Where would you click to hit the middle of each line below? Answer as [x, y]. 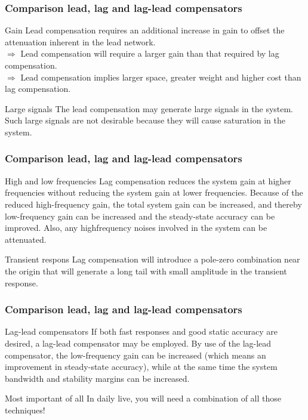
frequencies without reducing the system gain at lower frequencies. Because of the [154, 192]
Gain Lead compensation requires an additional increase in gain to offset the [145, 30]
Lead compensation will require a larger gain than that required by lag [150, 53]
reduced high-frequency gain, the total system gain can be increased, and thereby [153, 204]
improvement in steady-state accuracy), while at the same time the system [141, 367]
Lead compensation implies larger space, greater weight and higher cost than [161, 77]
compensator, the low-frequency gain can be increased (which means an [135, 355]
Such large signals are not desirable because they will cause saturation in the [145, 120]
